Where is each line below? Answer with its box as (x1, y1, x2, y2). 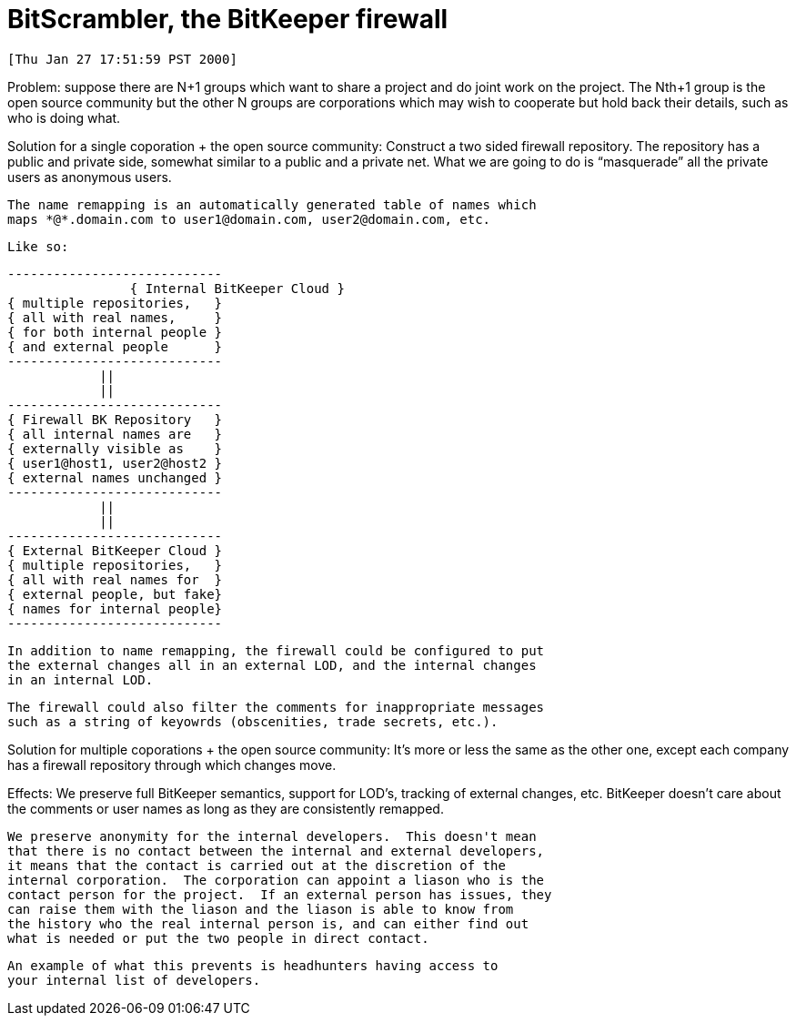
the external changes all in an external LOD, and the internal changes (7, 657, 537, 673)
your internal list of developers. (7, 972, 261, 988)
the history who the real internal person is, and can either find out (7, 916, 529, 931)
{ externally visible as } (7, 441, 223, 456)
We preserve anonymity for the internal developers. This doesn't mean (7, 828, 537, 844)
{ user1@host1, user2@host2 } (7, 455, 223, 471)
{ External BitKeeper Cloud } (7, 542, 223, 558)
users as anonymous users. (7, 168, 172, 185)
